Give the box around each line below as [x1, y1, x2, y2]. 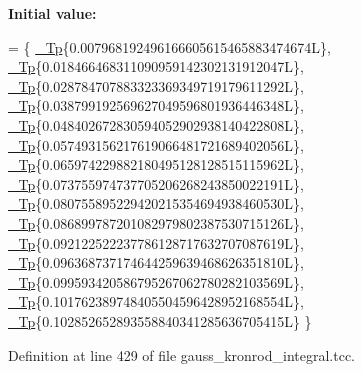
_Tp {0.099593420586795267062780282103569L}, [8, 271, 304, 292]
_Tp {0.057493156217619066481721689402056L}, [8, 134, 304, 155]
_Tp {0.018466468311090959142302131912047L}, [8, 56, 304, 77]
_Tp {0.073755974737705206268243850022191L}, [8, 173, 304, 194]
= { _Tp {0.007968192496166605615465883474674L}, [8, 36, 331, 57]
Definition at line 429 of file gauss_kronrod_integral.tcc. [8, 344, 356, 365]
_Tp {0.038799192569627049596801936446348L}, [8, 95, 304, 116]
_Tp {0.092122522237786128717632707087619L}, [8, 232, 304, 253]
